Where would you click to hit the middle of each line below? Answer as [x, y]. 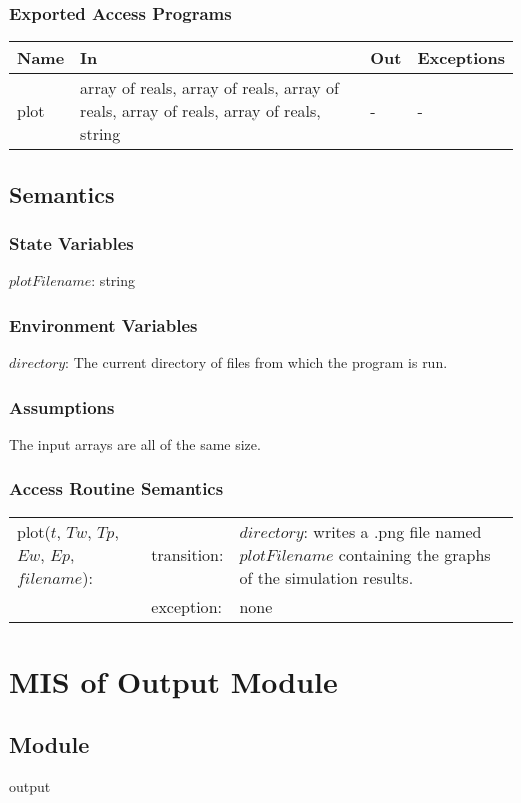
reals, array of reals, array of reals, [200, 111]
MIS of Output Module [173, 680]
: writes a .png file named [392, 531]
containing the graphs [414, 554]
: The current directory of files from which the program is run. [256, 362]
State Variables [71, 242]
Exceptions [461, 58]
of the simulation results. [326, 577]
